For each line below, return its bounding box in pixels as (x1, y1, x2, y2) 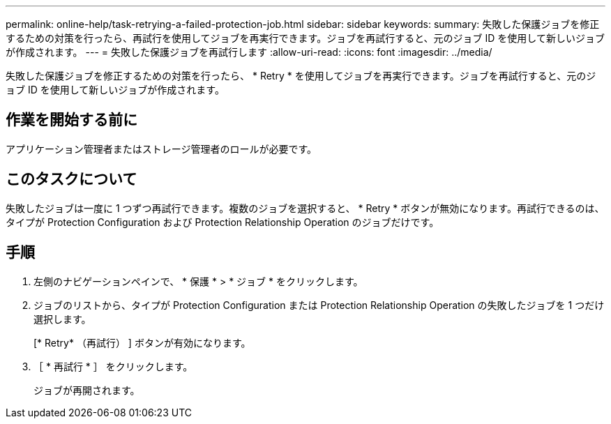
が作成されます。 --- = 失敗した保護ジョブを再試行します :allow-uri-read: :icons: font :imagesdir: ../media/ (6, 46, 492, 58)
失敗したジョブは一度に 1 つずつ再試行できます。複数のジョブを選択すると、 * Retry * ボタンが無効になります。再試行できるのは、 (6, 202, 605, 214)
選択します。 (33, 312, 91, 325)
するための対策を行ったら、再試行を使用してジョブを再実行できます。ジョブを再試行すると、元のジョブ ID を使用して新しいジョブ (6, 32, 605, 44)
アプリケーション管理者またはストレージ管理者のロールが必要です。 (6, 142, 317, 155)
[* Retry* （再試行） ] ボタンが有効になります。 (33, 336, 251, 349)
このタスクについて (6, 170, 137, 188)
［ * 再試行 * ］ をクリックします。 (33, 360, 193, 372)
